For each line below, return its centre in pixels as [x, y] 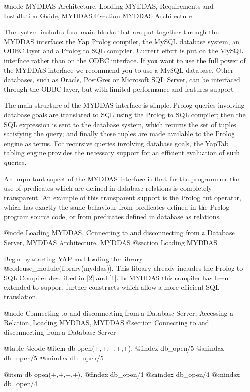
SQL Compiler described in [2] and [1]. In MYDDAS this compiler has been [116, 277]
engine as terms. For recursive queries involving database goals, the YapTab [116, 143]
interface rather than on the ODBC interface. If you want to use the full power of [125, 60]
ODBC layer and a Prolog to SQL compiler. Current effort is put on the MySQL [124, 51]
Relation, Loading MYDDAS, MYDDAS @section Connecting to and [107, 322]
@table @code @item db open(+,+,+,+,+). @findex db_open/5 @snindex [114, 348]
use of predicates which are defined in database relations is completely [108, 188]
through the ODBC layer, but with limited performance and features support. [120, 89]
